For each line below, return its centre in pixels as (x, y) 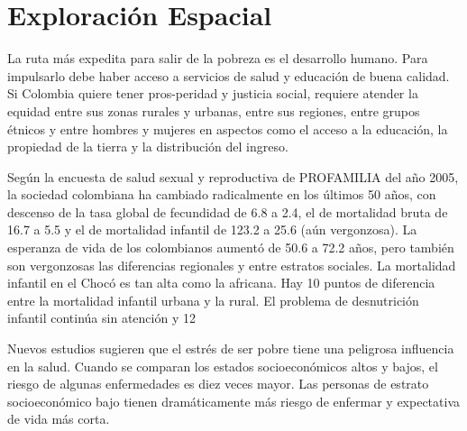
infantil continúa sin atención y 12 (101, 318)
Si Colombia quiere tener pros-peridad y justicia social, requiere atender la (213, 93)
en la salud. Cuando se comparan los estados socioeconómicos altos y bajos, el (223, 366)
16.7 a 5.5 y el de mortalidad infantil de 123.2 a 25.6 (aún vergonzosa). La (212, 229)
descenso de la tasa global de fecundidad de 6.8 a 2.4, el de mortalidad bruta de (228, 211)
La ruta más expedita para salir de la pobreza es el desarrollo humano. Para (218, 58)
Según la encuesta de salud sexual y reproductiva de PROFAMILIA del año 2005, (233, 176)
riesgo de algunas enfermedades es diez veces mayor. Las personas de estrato (218, 384)
